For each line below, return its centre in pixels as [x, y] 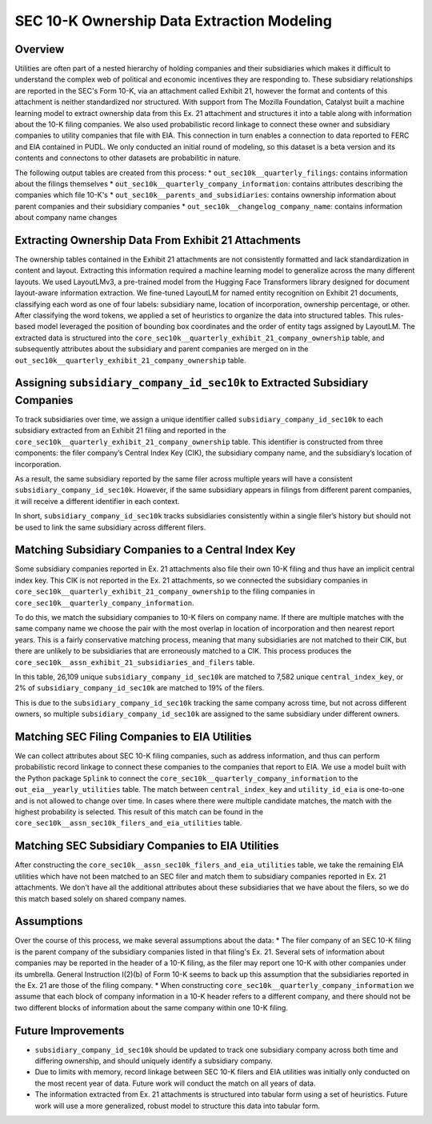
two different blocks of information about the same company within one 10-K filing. [151, 1007]
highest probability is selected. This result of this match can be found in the [139, 812]
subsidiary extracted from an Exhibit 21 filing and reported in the [121, 430]
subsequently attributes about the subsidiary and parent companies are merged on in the [162, 349]
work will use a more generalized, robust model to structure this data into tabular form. [177, 1106]
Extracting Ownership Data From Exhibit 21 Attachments [158, 240]
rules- [394, 315]
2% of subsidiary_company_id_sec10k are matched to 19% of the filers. [140, 688]
